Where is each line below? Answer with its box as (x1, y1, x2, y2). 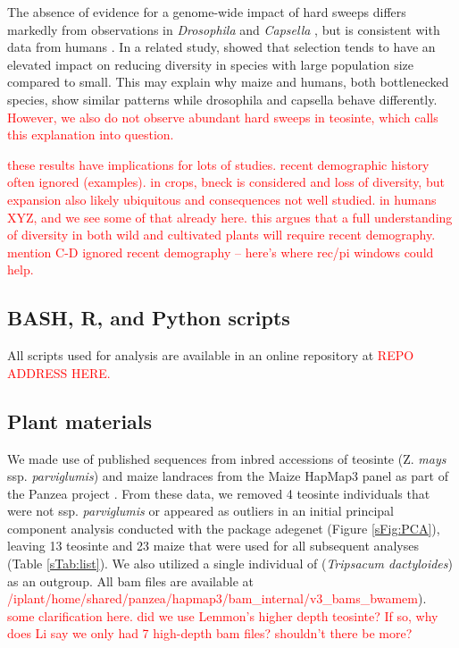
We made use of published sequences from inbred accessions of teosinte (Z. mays (7, 449, 446, 467)
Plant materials (7, 407, 153, 434)
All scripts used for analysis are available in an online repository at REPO (7, 346, 414, 365)
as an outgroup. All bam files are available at (7, 571, 254, 590)
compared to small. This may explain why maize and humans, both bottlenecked (7, 72, 449, 91)
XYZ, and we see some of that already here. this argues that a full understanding (7, 207, 453, 226)
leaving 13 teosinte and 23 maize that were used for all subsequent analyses (7, 536, 419, 555)
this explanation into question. (7, 125, 174, 144)
